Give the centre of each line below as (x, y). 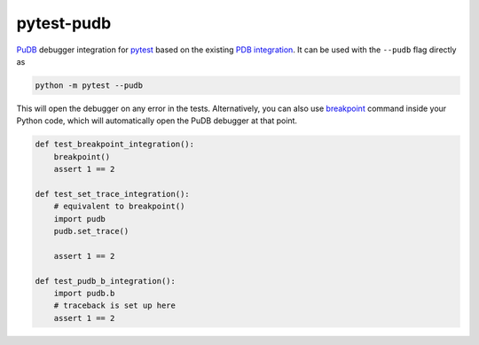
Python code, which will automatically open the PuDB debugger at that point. (157, 121)
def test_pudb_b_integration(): (106, 281)
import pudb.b (84, 293)
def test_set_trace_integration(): (112, 194)
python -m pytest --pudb (89, 85)
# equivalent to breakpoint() (119, 207)
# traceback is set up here (115, 306)
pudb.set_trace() (91, 231)
